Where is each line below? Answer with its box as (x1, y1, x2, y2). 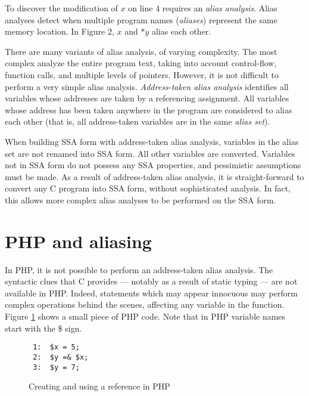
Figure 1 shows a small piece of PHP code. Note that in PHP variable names (5, 310, 286, 322)
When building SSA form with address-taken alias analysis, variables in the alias (5, 135, 299, 147)
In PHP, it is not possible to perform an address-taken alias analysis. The (5, 263, 273, 276)
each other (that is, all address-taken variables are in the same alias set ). (5, 115, 270, 128)
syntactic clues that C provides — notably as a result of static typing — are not (5, 275, 298, 287)
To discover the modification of (5, 2, 118, 14)
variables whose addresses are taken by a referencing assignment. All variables (5, 92, 289, 104)
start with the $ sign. (5, 321, 82, 334)
